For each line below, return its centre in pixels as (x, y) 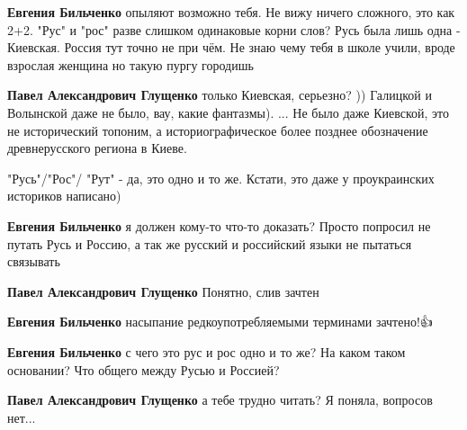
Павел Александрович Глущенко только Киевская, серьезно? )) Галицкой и (220, 95)
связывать (34, 261)
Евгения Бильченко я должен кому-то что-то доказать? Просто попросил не (219, 225)
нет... (22, 417)
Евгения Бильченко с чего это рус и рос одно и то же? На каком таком (207, 351)
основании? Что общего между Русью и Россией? (144, 369)
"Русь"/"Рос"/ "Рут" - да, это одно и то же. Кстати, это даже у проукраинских (221, 178)
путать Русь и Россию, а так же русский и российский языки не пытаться (210, 243)
